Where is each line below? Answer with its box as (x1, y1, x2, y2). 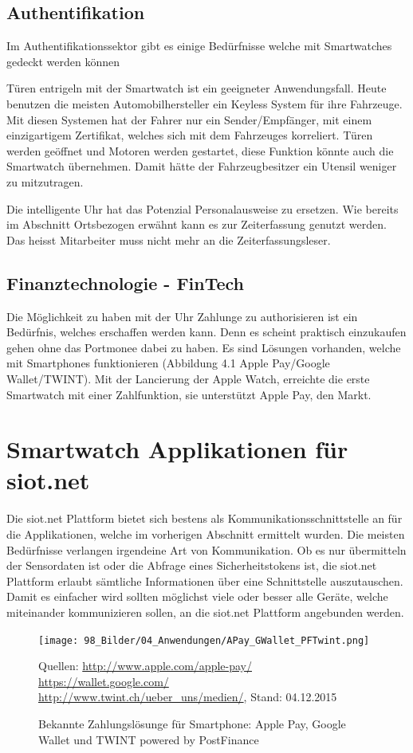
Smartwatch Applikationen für (6, 433, 348, 465)
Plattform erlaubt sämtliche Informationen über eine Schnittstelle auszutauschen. (6, 572, 403, 589)
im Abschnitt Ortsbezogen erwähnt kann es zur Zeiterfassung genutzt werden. (6, 216, 387, 233)
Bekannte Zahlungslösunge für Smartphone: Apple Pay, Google (38, 716, 346, 731)
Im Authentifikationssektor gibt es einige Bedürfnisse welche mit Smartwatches (6, 37, 392, 54)
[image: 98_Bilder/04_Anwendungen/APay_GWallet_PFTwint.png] (38, 634, 370, 646)
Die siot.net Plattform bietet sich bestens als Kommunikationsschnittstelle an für (6, 510, 403, 527)
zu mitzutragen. (6, 173, 84, 190)
